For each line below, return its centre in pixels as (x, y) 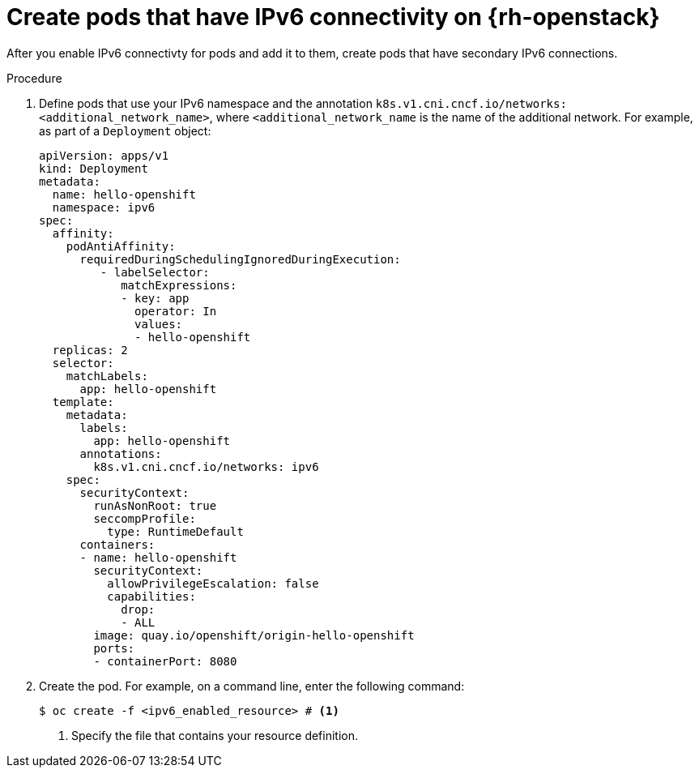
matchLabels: (107, 376)
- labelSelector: (155, 272)
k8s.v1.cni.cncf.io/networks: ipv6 (206, 466)
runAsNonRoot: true (155, 505)
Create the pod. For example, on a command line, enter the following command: (252, 686)
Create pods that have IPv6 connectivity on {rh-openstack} (333, 17)
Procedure (34, 78)
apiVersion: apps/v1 (104, 155)
